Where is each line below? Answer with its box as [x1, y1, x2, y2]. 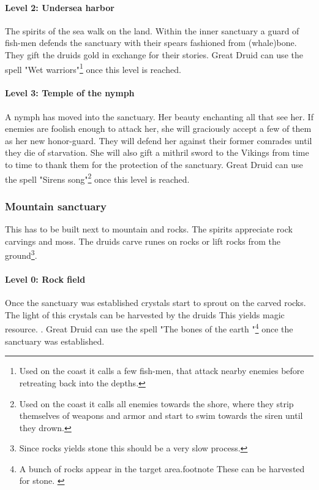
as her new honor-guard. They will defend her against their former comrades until [5, 134, 312, 147]
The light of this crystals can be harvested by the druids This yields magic [5, 308, 285, 321]
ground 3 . [5, 247, 37, 261]
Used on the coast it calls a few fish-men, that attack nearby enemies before [19, 364, 304, 377]
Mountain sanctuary [5, 198, 107, 213]
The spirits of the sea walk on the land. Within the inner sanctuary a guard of [5, 24, 299, 37]
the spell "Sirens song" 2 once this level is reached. [5, 170, 190, 185]
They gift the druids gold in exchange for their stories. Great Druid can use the [5, 48, 303, 61]
